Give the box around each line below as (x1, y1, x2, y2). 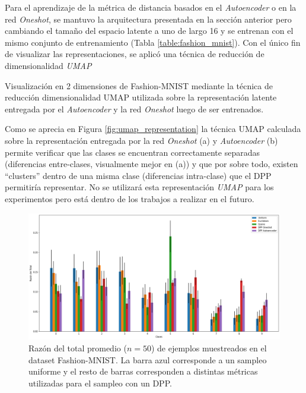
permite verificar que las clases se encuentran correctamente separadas (5, 146, 260, 158)
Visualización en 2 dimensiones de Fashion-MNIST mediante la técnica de (5, 79, 273, 92)
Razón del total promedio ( (28, 341, 127, 354)
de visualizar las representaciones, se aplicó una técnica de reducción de (5, 48, 264, 60)
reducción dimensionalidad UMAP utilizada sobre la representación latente (5, 91, 277, 103)
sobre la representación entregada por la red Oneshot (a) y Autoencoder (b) (5, 134, 278, 146)
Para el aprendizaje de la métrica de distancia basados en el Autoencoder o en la (5, 1, 297, 13)
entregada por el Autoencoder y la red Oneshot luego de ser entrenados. (5, 102, 264, 115)
